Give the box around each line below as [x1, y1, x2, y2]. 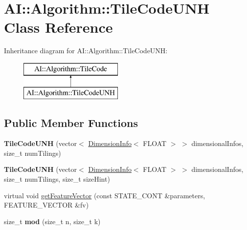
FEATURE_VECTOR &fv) [4, 200, 89, 210]
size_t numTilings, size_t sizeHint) [4, 174, 110, 184]
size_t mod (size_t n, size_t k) [4, 216, 101, 226]
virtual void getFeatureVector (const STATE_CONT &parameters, [4, 190, 205, 200]
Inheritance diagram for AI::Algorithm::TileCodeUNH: [4, 45, 168, 56]
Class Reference [4, 17, 113, 37]
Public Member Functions [4, 115, 138, 130]
